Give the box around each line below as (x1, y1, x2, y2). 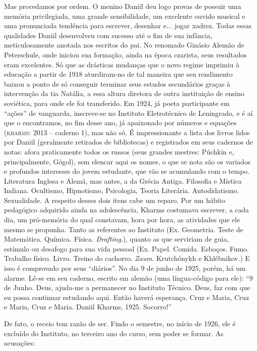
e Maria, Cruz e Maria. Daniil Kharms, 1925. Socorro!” (4, 301, 172, 312)
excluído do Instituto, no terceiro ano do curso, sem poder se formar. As (4, 328, 224, 338)
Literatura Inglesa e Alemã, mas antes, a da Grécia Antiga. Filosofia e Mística (4, 175, 242, 186)
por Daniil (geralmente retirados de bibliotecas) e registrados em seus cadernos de (4, 137, 253, 147)
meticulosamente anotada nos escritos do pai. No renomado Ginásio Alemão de (4, 40, 244, 50)
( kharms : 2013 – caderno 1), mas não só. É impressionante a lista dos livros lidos (4, 127, 250, 137)
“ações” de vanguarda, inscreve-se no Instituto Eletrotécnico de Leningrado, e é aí (4, 107, 253, 118)
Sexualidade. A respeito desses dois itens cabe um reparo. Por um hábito (4, 195, 226, 205)
